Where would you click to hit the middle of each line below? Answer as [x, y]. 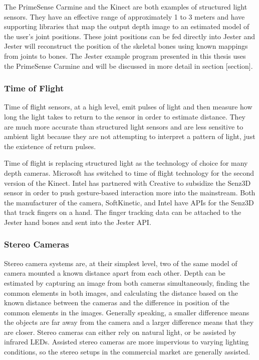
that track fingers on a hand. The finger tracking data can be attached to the [123, 212]
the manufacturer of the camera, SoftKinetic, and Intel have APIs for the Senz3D [129, 202]
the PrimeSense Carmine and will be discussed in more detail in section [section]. [128, 66]
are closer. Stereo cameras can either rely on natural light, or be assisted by [120, 332]
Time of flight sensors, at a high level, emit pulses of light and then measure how [128, 107]
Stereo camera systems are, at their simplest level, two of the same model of [121, 263]
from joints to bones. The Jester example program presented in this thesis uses [125, 55]
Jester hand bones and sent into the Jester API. [78, 222]
